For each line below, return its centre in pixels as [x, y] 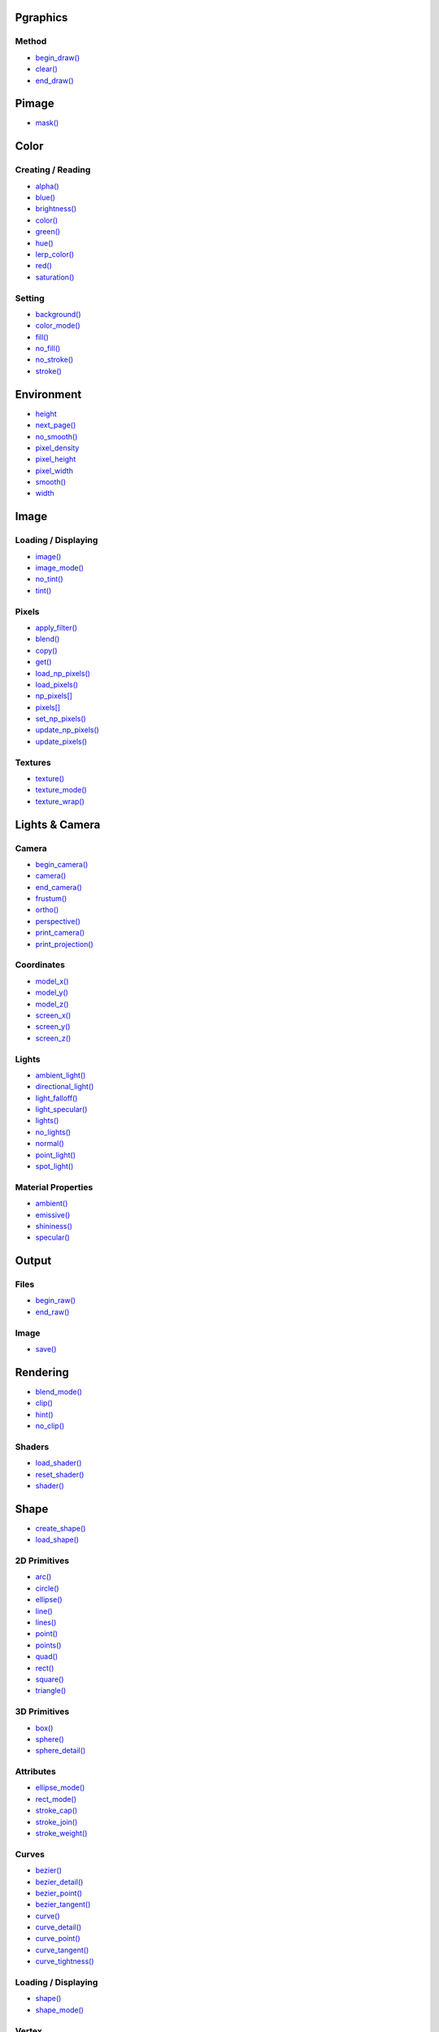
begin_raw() [56, 1300]
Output [33, 1261]
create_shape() [61, 1528]
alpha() [48, 186]
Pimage [35, 104]
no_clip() [50, 1426]
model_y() [52, 992]
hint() [44, 1414]
